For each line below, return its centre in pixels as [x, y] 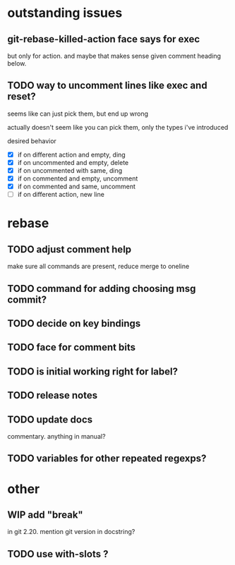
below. [17, 63]
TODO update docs [50, 419]
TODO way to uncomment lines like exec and [107, 86]
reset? [22, 97]
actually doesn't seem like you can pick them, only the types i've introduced [118, 127]
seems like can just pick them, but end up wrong [78, 114]
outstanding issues [65, 13]
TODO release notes [52, 395]
